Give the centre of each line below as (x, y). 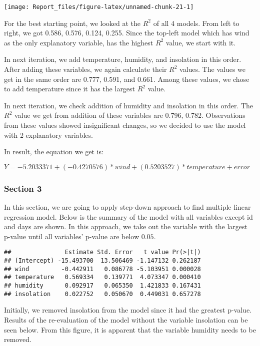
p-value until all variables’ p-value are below (72, 236)
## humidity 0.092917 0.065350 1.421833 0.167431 (102, 286)
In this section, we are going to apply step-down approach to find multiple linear (127, 207)
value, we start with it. (201, 42)
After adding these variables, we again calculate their (85, 69)
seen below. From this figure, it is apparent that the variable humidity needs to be (130, 329)
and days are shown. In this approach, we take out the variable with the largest (126, 226)
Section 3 (23, 188)
